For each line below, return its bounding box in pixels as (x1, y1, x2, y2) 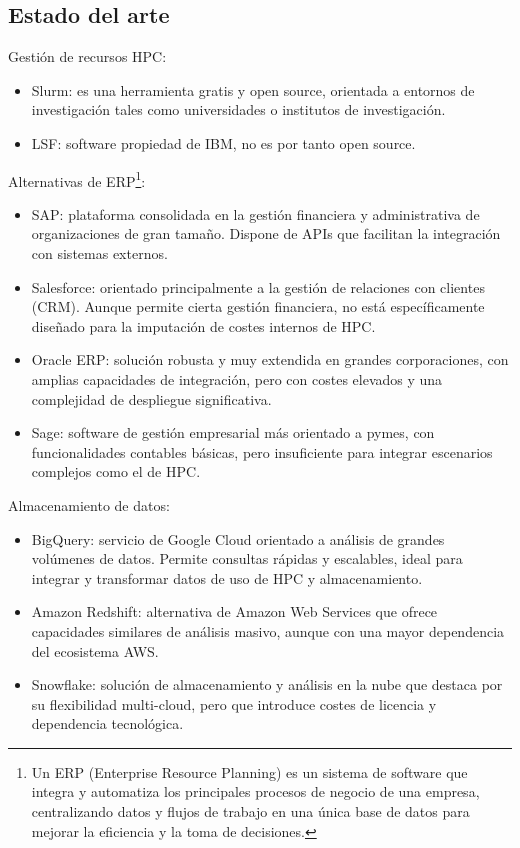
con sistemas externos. (31, 243, 168, 264)
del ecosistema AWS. (31, 640, 159, 661)
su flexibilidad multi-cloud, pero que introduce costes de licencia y (31, 693, 437, 714)
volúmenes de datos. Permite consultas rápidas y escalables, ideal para (31, 548, 463, 569)
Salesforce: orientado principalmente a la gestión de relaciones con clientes (31, 276, 485, 297)
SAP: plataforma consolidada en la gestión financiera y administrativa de (31, 203, 480, 224)
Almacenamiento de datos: (8, 494, 170, 515)
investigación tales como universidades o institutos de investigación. (31, 99, 446, 120)
